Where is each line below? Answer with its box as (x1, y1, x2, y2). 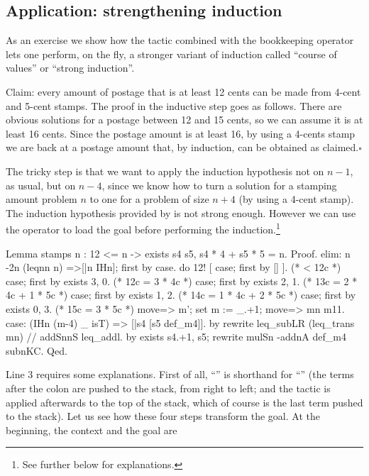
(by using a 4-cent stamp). (238, 192, 354, 206)
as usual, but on (6, 177, 76, 192)
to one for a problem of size (89, 192, 209, 206)
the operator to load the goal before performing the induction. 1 (6, 220, 280, 236)
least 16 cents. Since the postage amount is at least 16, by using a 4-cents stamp (6, 126, 356, 140)
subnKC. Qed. (6, 343, 67, 358)
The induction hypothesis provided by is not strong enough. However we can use (6, 205, 356, 220)
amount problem (6, 192, 77, 206)
